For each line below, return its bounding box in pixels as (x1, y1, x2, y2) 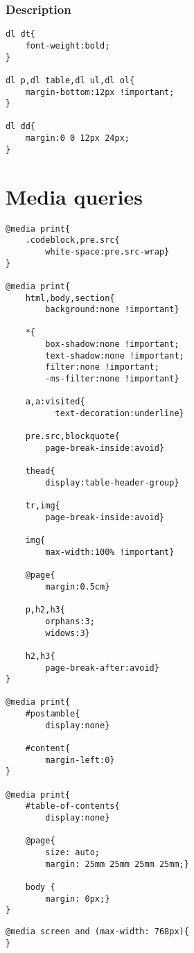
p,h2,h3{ (25, 605, 65, 615)
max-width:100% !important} (45, 547, 175, 557)
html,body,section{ (25, 293, 115, 303)
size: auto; (45, 848, 100, 857)
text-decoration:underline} (55, 409, 184, 419)
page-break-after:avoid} (45, 662, 159, 673)
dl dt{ (6, 29, 35, 40)
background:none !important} (45, 304, 179, 315)
